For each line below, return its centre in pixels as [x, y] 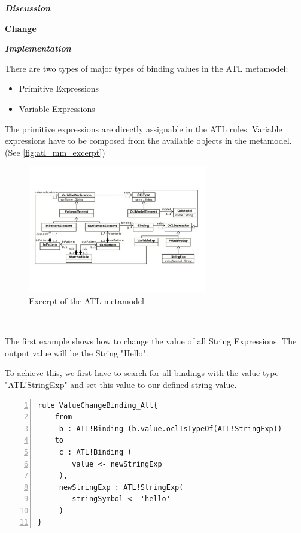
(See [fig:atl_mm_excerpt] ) [55, 152]
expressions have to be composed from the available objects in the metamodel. [148, 140]
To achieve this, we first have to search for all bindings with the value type [142, 373]
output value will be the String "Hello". [77, 352]
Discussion [28, 8]
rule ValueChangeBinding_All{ [98, 405]
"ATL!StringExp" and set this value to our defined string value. [121, 384]
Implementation [38, 48]
